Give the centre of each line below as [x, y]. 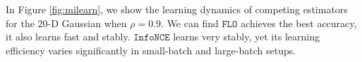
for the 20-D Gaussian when [66, 23]
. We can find [190, 23]
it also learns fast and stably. [68, 37]
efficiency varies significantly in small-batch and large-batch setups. [151, 50]
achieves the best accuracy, [299, 23]
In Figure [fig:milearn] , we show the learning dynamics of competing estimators [177, 9]
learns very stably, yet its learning [246, 37]
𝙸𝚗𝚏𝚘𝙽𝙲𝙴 [152, 38]
